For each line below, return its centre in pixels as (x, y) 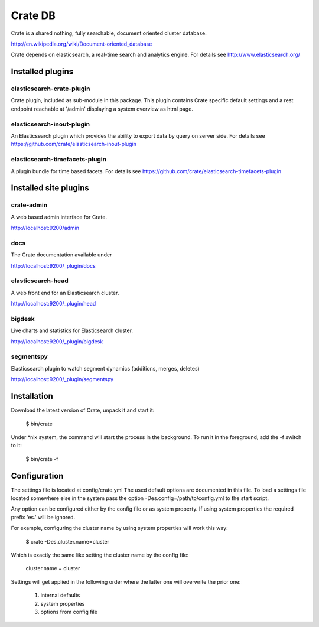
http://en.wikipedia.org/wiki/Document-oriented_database (82, 44)
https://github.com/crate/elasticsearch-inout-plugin (74, 144)
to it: (16, 446)
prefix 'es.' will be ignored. (43, 517)
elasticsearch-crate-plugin (51, 89)
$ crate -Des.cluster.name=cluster (67, 541)
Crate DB (33, 15)
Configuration (37, 476)
